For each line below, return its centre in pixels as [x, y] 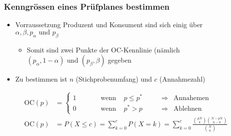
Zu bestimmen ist [41, 79]
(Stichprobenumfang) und [114, 79]
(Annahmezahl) [182, 79]
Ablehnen [188, 109]
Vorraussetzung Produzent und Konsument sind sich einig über [109, 25]
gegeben [120, 60]
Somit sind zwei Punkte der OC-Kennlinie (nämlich [103, 49]
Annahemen [191, 98]
